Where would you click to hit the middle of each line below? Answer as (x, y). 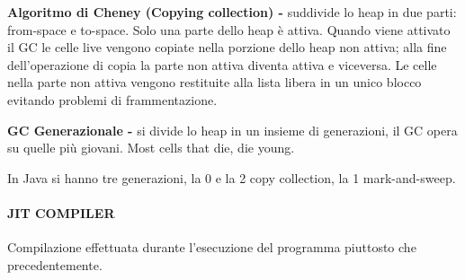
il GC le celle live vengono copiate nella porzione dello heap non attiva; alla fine (227, 47)
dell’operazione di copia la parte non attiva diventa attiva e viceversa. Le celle (222, 64)
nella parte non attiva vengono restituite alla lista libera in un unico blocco (215, 82)
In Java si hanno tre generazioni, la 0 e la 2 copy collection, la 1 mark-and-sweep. (232, 177)
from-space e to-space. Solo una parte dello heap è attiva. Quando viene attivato (229, 29)
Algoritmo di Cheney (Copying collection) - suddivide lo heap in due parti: (232, 12)
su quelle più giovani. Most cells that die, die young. (151, 148)
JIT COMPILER (61, 212)
